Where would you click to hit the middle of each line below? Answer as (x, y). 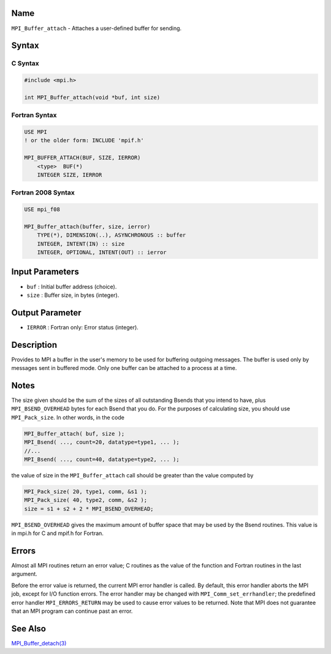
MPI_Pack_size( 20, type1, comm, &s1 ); (86, 491)
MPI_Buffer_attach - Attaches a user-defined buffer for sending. (97, 28)
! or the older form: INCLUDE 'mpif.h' (84, 140)
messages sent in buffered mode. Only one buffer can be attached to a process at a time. (124, 368)
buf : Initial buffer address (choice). (72, 287)
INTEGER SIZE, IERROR (70, 175)
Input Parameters (45, 272)
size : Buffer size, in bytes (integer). (73, 295)
